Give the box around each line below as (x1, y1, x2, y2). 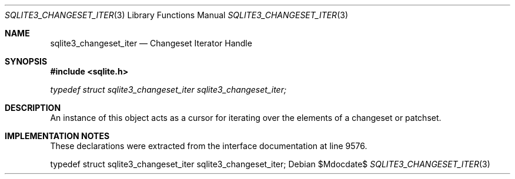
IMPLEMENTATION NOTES (5, 131, 110, 141)
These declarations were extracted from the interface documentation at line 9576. (50, 141, 367, 151)
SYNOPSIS (5, 56, 48, 66)
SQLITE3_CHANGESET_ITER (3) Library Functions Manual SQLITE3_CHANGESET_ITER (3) (5, 10, 348, 20)
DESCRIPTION (5, 103, 61, 113)
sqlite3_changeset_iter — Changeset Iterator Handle (50, 38, 252, 48)
